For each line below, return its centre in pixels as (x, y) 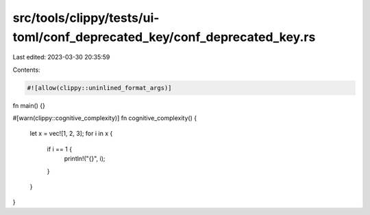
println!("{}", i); (85, 159)
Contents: (26, 70)
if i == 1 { (59, 149)
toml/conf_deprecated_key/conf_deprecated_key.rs (164, 37)
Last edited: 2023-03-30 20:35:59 (61, 57)
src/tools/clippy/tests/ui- (86, 18)
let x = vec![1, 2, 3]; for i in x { (71, 134)
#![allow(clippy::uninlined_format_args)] (99, 88)
